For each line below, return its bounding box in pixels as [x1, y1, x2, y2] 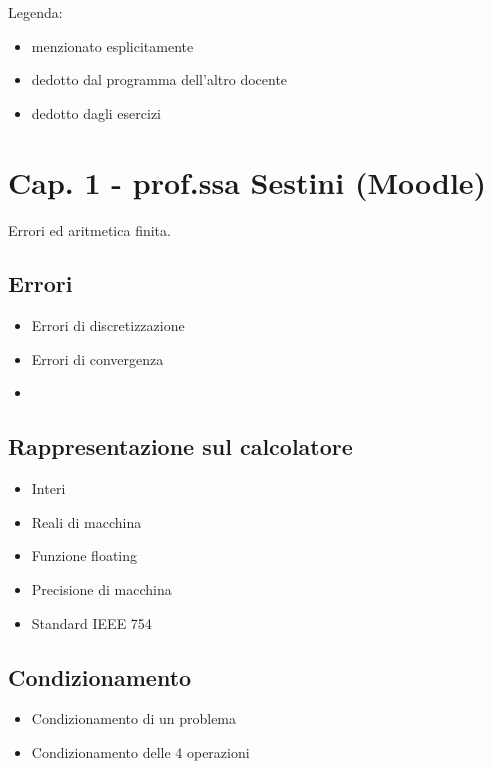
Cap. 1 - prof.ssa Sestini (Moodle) [8, 161, 487, 202]
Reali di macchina [31, 511, 142, 532]
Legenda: [8, 2, 63, 22]
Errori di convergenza [31, 348, 164, 369]
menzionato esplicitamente [31, 35, 194, 56]
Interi [31, 478, 66, 499]
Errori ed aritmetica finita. [8, 219, 171, 240]
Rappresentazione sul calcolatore [8, 431, 353, 462]
